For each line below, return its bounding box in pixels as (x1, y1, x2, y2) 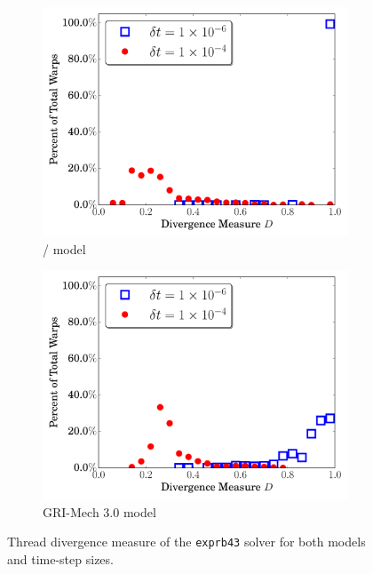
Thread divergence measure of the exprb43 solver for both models (7, 532, 366, 551)
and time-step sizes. (7, 550, 114, 569)
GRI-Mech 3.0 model (43, 502, 156, 521)
